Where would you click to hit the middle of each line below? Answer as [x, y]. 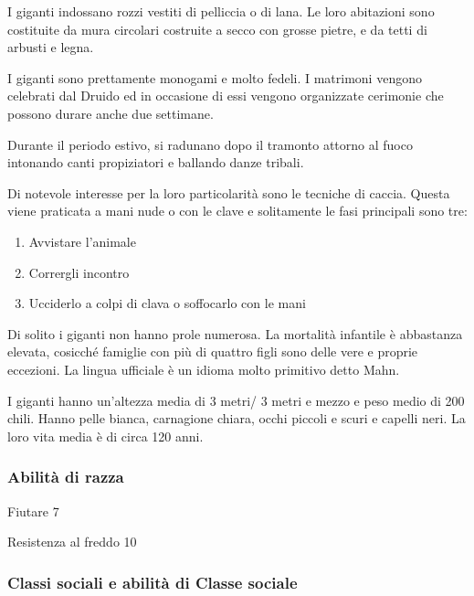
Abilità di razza [66, 477]
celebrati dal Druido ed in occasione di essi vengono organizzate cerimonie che [226, 96]
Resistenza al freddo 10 [72, 542]
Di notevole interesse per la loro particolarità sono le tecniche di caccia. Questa [229, 192]
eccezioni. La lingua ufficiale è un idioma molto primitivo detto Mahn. [204, 369]
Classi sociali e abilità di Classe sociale [153, 582]
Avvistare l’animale [82, 241]
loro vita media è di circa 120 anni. [105, 436]
